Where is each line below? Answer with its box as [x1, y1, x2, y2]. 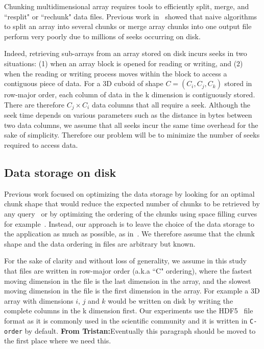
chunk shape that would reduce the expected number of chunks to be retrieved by [4, 198, 260, 209]
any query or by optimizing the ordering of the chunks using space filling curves [4, 208, 257, 219]
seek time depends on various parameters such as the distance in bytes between [4, 110, 252, 120]
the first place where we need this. [4, 335, 111, 346]
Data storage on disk [4, 164, 116, 180]
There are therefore [4, 99, 64, 110]
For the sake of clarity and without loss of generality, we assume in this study [4, 255, 247, 266]
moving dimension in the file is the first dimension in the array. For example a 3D [4, 285, 260, 296]
